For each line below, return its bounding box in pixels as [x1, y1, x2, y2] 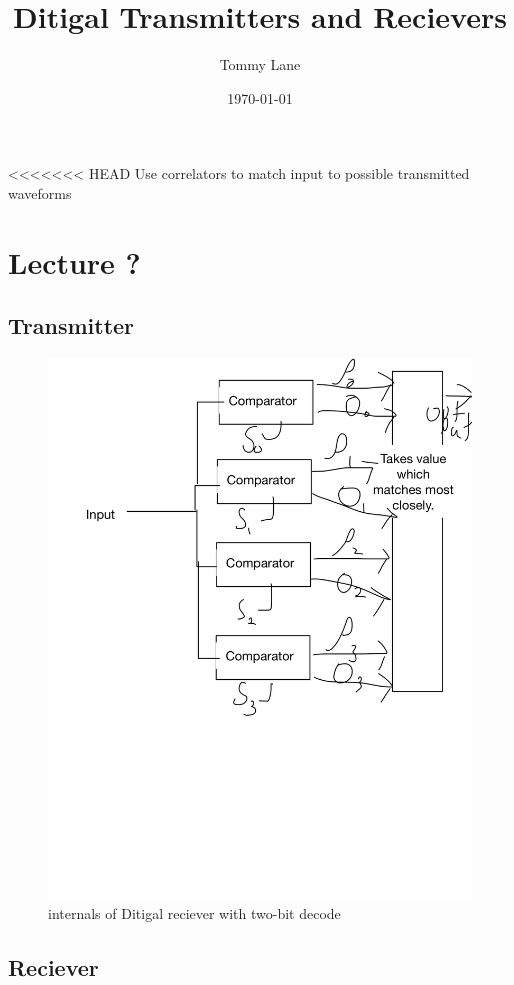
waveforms [8, 182, 72, 203]
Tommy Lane [219, 54, 301, 75]
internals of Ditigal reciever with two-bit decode [48, 903, 341, 924]
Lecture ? [8, 241, 141, 282]
